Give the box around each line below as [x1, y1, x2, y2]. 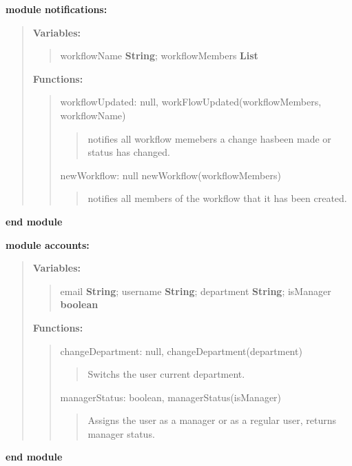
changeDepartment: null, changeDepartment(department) [60, 343, 302, 358]
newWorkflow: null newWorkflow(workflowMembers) [60, 168, 281, 182]
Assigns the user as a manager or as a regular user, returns [87, 413, 337, 427]
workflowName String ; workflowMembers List [60, 48, 258, 63]
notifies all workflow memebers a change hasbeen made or [87, 131, 331, 145]
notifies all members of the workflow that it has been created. [87, 191, 347, 205]
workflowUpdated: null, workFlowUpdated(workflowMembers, [60, 94, 322, 109]
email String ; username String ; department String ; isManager [60, 283, 331, 298]
